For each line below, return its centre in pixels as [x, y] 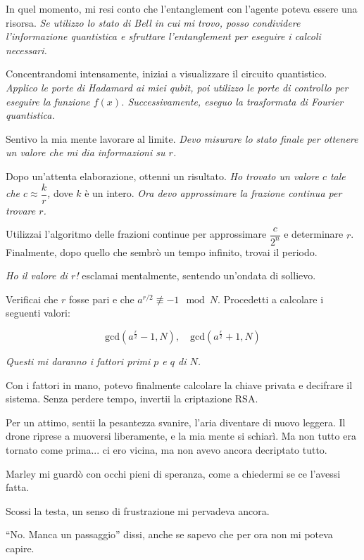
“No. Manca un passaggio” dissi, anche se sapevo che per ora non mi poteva [169, 534]
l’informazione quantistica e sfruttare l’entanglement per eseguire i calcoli [163, 36]
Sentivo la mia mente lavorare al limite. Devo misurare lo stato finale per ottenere [182, 138]
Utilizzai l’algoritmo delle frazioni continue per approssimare [136, 234]
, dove [60, 193]
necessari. [26, 50]
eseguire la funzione [48, 101]
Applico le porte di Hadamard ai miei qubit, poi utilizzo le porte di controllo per [177, 87]
